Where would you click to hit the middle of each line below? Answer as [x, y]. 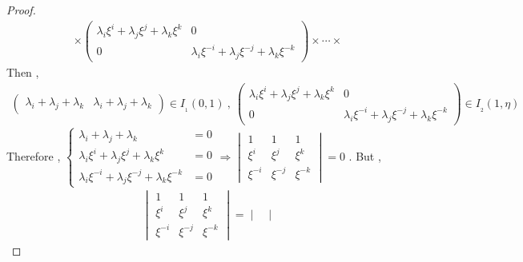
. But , [365, 155]
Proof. [21, 10]
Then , [23, 72]
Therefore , [34, 155]
